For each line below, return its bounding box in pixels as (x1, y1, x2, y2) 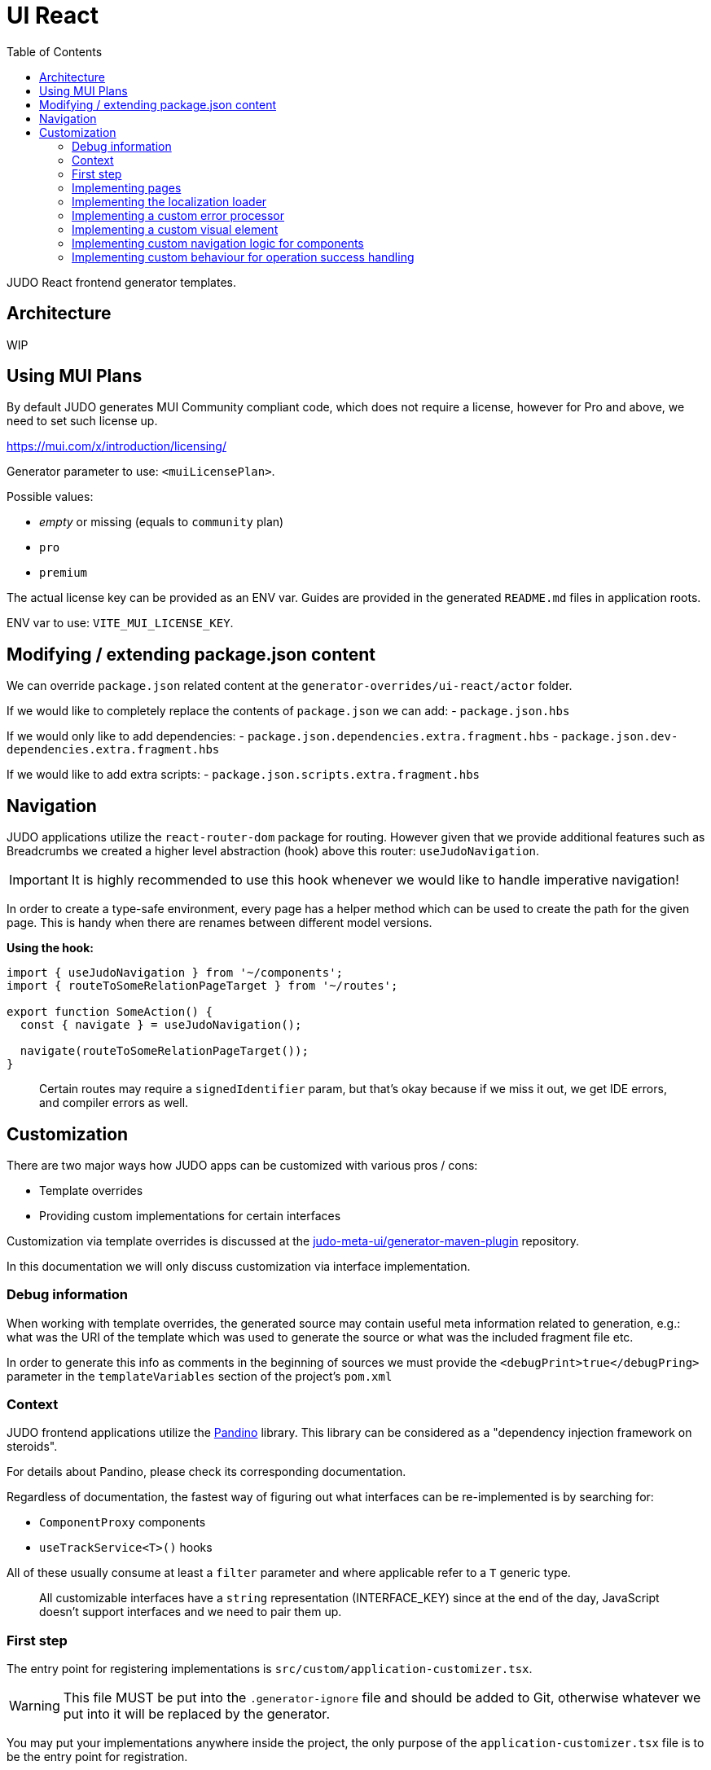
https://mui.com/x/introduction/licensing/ (7, 439, 226, 454)
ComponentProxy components (39, 1515, 206, 1530)
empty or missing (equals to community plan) (39, 515, 284, 529)
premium (39, 566, 88, 580)
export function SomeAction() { (7, 1005, 213, 1019)
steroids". (7, 1439, 58, 1454)
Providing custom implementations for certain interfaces (39, 1208, 341, 1223)
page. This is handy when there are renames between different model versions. (7, 916, 432, 930)
